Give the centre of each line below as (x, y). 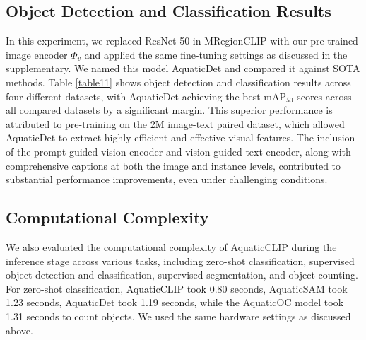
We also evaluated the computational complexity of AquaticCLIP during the (171, 246)
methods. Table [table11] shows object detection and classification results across (178, 82)
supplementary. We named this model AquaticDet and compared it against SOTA (183, 68)
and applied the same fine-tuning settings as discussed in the (216, 54)
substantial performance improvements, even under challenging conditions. (167, 179)
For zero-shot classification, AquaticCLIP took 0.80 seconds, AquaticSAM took (177, 288)
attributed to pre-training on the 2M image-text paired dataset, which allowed (175, 123)
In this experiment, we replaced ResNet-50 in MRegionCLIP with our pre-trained (182, 41)
